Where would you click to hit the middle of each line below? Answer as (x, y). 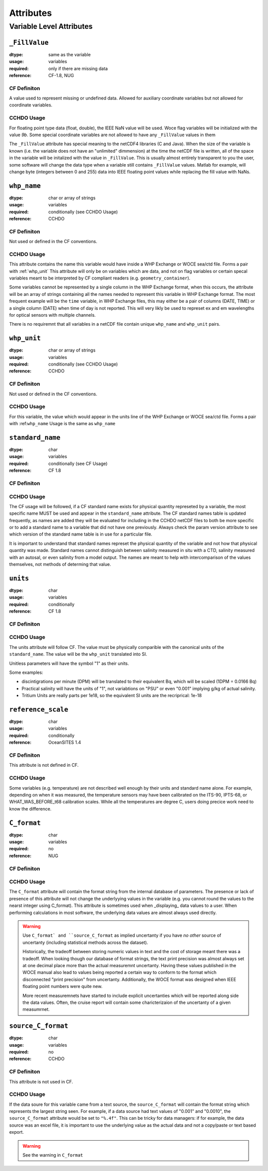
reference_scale (39, 709)
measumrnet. (36, 1009)
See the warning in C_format (53, 1155)
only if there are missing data (78, 68)
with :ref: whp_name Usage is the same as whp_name (62, 424)
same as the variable (70, 54)
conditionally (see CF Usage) (78, 463)
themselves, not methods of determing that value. (60, 564)
